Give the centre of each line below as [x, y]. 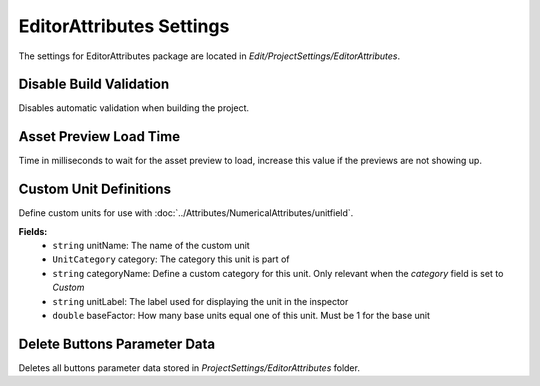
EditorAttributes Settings [124, 26]
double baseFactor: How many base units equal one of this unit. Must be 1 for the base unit [241, 315]
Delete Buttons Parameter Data [116, 343]
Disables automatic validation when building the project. [134, 108]
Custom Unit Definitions [95, 189]
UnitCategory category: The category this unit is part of [171, 259]
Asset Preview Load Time [99, 136]
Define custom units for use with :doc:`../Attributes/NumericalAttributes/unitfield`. [186, 213]
